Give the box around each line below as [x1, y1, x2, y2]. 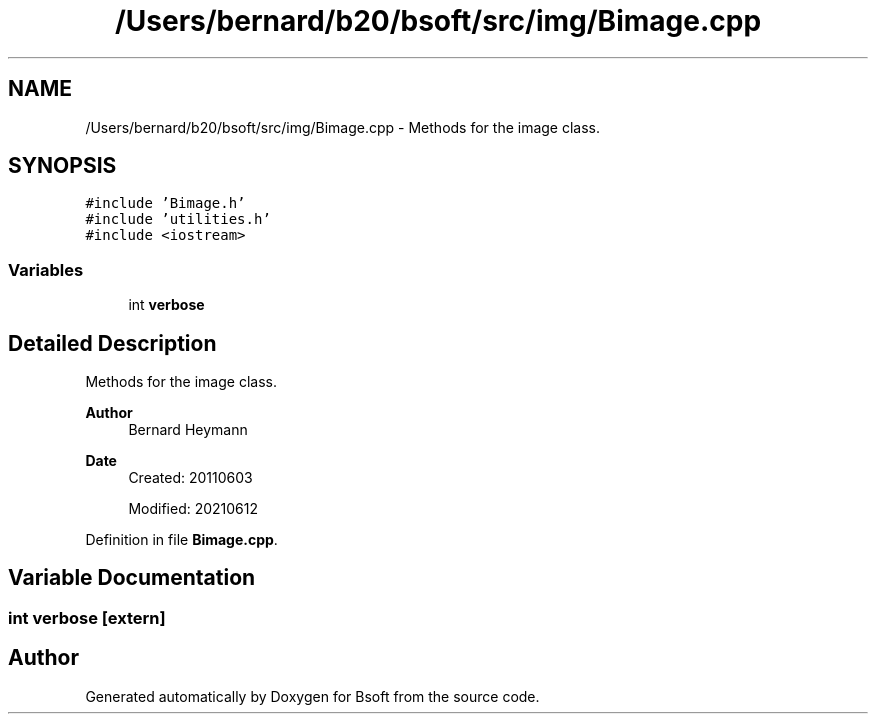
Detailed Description [8, 330, 217, 356]
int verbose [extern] [8, 607, 166, 628]
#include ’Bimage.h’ [85, 195, 246, 212]
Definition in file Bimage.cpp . [85, 531, 278, 549]
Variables [8, 259, 84, 280]
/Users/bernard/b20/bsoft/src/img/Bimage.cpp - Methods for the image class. [85, 118, 601, 136]
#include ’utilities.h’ [85, 211, 271, 228]
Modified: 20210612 [128, 500, 259, 518]
